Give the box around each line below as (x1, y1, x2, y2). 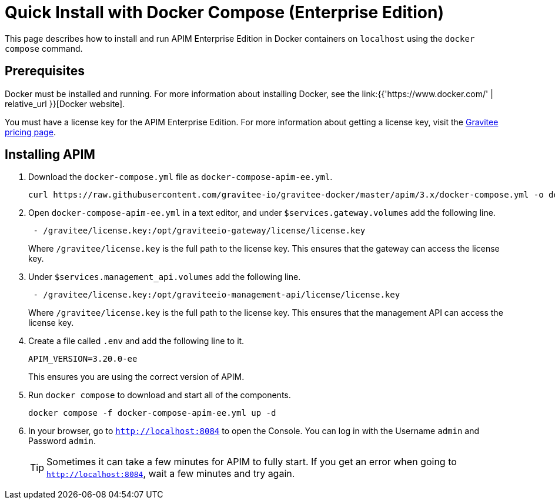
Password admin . (28, 436, 96, 446)
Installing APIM (5, 147, 95, 162)
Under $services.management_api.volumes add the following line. (28, 272, 301, 282)
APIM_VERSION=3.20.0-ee (28, 354, 138, 364)
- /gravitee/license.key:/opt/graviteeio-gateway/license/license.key (33, 226, 366, 236)
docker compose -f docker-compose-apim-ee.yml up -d (28, 408, 276, 418)
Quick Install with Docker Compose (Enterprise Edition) (5, 2, 444, 22)
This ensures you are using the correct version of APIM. (28, 372, 245, 382)
